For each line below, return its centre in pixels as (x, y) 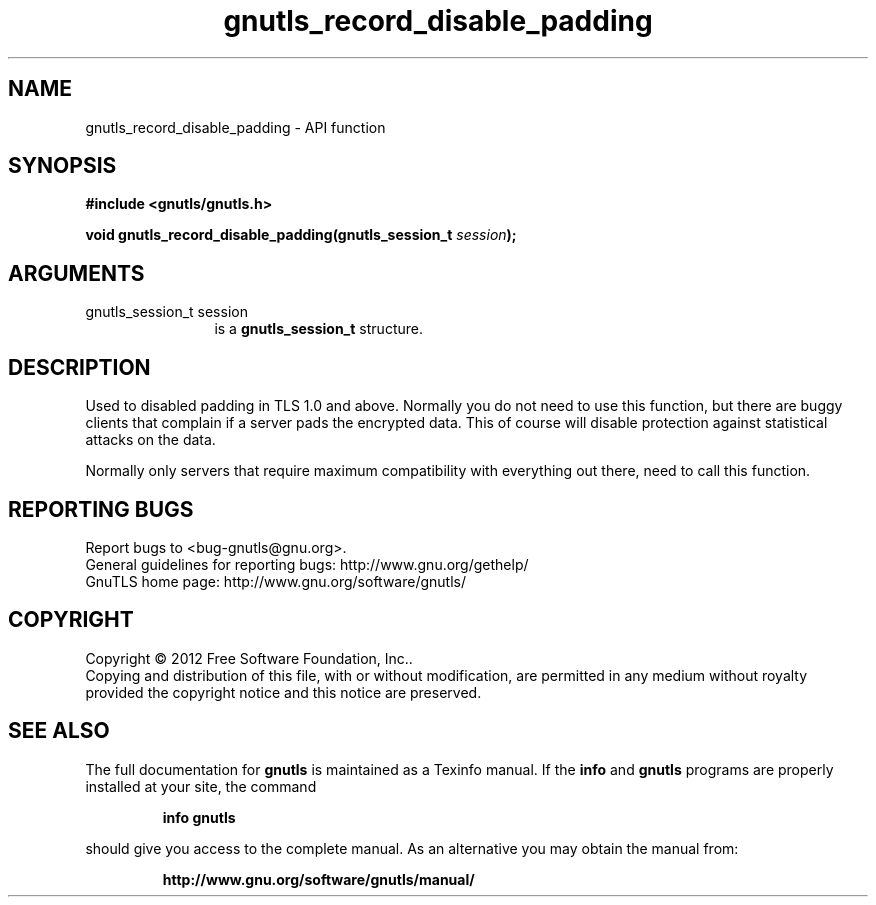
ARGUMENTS (76, 273)
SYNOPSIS (62, 166)
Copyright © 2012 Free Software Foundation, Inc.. (249, 658)
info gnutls (199, 817)
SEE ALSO (59, 731)
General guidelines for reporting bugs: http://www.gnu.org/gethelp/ (307, 564)
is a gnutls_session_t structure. (318, 329)
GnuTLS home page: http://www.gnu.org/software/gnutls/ (275, 581)
